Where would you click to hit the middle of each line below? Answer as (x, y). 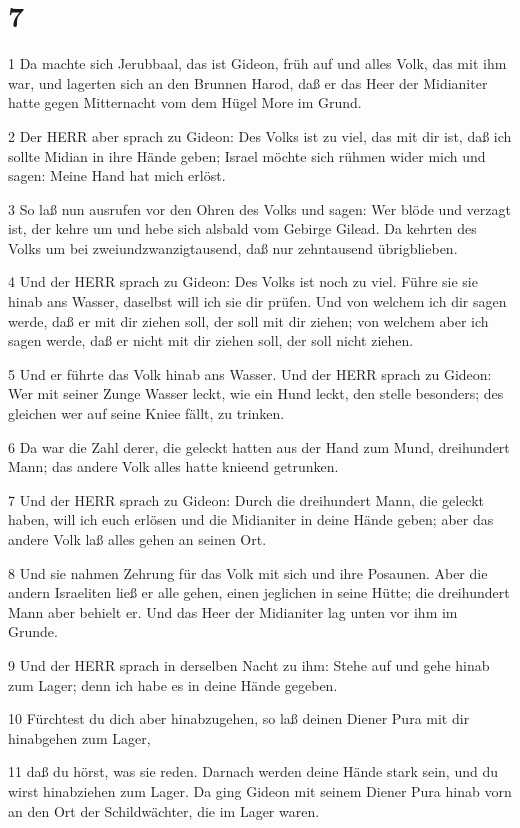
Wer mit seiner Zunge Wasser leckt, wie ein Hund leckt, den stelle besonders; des (256, 393)
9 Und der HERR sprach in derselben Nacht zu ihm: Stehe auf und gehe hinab (249, 664)
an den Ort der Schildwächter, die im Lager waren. (164, 810)
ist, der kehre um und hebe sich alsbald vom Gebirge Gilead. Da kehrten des (242, 228)
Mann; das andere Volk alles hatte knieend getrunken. (173, 466)
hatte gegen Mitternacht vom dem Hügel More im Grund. (185, 102)
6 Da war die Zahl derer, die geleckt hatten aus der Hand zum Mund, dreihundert (259, 446)
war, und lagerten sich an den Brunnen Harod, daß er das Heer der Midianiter (248, 82)
